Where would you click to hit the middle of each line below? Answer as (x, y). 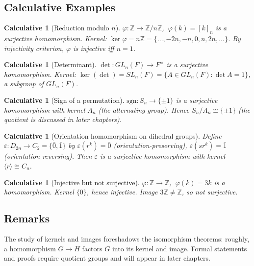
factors (92, 248)
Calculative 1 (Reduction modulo (57, 28)
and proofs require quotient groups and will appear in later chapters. (107, 258)
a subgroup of (24, 84)
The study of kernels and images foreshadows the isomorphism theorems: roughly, (127, 238)
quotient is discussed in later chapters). (63, 119)
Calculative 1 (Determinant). (50, 64)
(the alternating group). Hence (144, 109)
